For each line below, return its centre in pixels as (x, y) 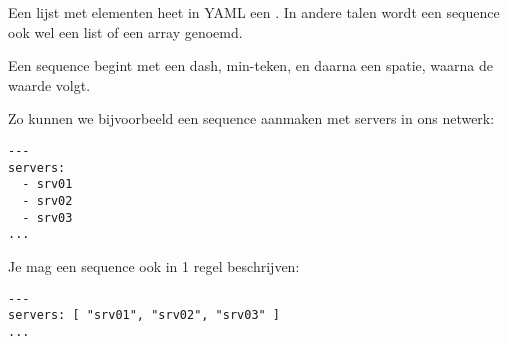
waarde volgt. (49, 84)
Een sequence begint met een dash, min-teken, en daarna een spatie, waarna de (251, 65)
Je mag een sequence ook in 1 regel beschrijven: (154, 265)
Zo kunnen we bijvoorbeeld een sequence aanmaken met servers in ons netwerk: (251, 118)
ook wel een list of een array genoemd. (125, 31)
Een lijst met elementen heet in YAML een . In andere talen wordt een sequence (254, 12)
